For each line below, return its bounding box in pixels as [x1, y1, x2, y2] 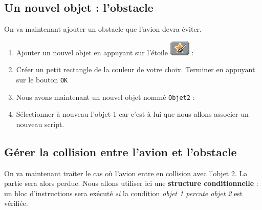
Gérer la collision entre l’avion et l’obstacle [4, 143, 237, 159]
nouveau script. [16, 118, 64, 129]
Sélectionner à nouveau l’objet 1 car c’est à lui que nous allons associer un [16, 109, 249, 119]
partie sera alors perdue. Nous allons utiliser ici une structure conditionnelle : [4, 178, 258, 188]
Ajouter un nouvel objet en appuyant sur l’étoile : [16, 47, 194, 57]
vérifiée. [4, 198, 28, 208]
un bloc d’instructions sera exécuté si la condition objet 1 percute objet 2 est [4, 187, 243, 198]
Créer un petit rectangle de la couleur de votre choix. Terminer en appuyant [16, 64, 255, 75]
